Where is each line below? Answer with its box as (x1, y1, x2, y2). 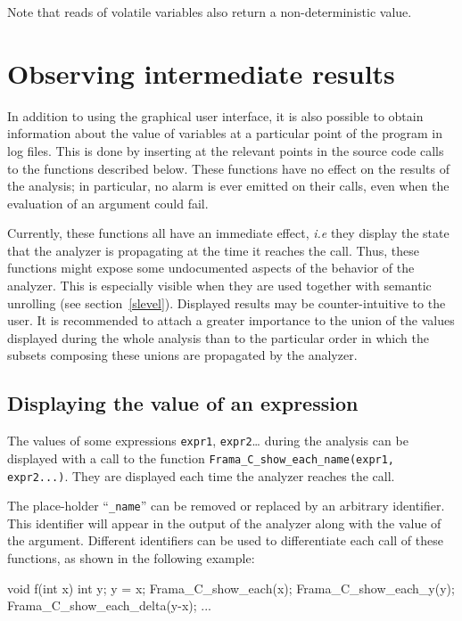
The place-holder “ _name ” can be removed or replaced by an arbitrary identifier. (7, 496, 445, 515)
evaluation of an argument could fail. (7, 193, 209, 212)
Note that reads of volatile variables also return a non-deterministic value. (7, 3, 412, 20)
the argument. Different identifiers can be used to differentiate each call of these (7, 531, 443, 550)
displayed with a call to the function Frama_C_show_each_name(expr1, (7, 448, 395, 467)
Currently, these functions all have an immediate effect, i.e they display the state (7, 224, 450, 242)
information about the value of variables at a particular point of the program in (7, 124, 443, 143)
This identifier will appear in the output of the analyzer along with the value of (7, 513, 441, 532)
